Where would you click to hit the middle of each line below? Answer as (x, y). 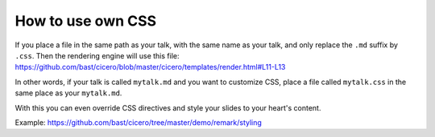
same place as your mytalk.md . (68, 93)
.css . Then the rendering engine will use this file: (97, 55)
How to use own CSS (86, 21)
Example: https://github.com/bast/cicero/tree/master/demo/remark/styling (138, 122)
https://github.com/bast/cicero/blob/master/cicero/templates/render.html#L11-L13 (150, 67)
